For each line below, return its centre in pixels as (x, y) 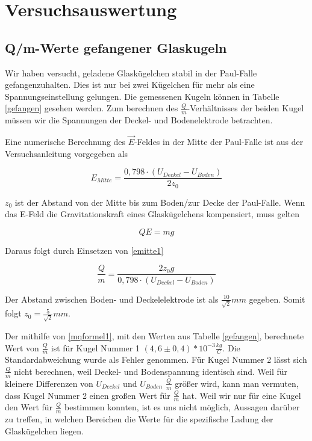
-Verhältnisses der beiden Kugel (245, 108)
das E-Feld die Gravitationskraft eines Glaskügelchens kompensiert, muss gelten (152, 214)
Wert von (22, 347)
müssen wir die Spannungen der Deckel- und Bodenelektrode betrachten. (139, 120)
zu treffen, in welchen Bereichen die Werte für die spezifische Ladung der (139, 419)
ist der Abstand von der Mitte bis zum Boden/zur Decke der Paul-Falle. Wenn (160, 202)
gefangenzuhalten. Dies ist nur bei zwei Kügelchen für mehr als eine (130, 85)
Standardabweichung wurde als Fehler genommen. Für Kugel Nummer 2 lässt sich (156, 359)
